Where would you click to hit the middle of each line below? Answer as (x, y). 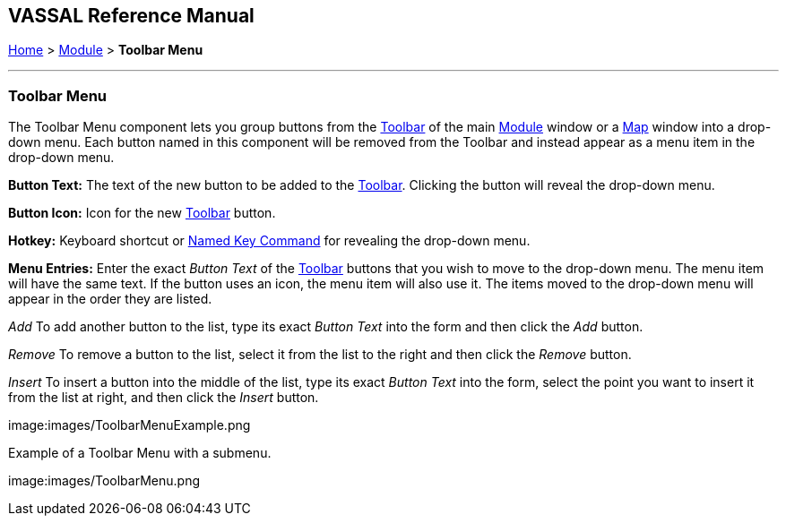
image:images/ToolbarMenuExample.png (130, 425)
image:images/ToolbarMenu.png (104, 481)
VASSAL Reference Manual (131, 16)
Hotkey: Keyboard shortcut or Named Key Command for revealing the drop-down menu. (269, 241)
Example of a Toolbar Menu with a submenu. (140, 453)
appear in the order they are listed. (110, 299)
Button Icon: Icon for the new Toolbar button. (142, 213)
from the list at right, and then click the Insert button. (164, 398)
